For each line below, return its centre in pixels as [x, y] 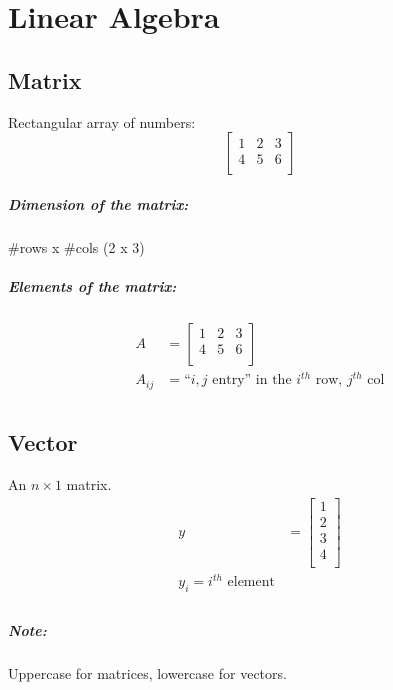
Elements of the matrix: [92, 285]
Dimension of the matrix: [98, 203]
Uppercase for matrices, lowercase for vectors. [147, 672]
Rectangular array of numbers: [102, 121]
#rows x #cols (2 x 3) [76, 246]
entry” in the [252, 380]
